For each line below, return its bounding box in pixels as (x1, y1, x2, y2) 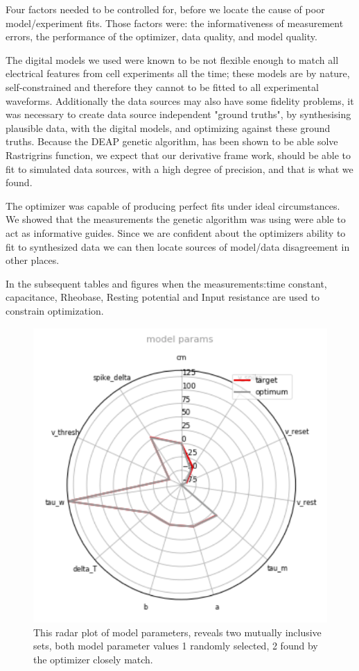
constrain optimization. (6, 303, 104, 317)
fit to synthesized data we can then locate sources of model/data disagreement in (6, 239, 350, 254)
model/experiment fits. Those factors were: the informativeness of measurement (6, 15, 344, 30)
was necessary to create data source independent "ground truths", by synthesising (6, 107, 351, 122)
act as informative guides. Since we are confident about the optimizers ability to (6, 225, 346, 240)
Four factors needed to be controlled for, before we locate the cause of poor (6, 2, 325, 16)
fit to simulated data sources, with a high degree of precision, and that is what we (6, 161, 353, 176)
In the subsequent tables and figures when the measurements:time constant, (6, 276, 327, 290)
